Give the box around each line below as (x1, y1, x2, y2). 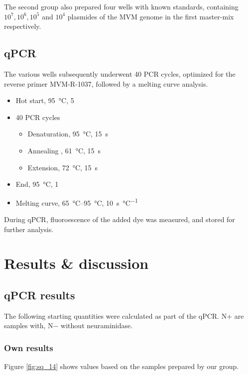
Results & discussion (4, 253, 149, 273)
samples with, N (4, 320, 53, 331)
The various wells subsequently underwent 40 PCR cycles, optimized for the (4, 68, 236, 79)
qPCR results (4, 287, 75, 302)
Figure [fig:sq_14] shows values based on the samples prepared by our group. (4, 361, 239, 372)
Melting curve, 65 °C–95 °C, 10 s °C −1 (15, 196, 138, 208)
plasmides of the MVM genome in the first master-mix (67, 11, 234, 21)
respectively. (4, 21, 41, 31)
